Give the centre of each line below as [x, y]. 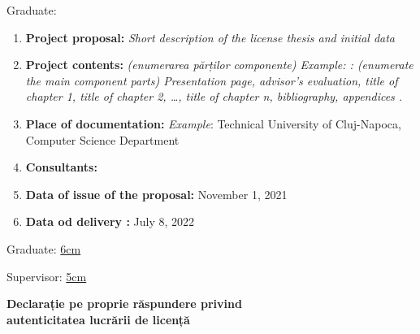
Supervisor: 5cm [47, 276]
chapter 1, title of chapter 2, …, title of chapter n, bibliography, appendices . [214, 96]
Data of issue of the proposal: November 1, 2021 [156, 194]
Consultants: [61, 167]
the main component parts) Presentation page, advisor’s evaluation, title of [212, 80]
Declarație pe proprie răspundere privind [124, 304]
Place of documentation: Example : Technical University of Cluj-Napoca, [213, 123]
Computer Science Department [102, 139]
